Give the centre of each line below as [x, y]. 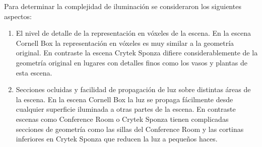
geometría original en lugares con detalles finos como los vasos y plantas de [132, 62]
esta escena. [34, 72]
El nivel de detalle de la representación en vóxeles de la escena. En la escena [133, 33]
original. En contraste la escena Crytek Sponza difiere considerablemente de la [137, 53]
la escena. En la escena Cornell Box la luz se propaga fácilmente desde [124, 99]
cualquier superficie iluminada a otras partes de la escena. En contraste [126, 109]
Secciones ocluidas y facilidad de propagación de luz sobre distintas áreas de [133, 89]
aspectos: [18, 16]
